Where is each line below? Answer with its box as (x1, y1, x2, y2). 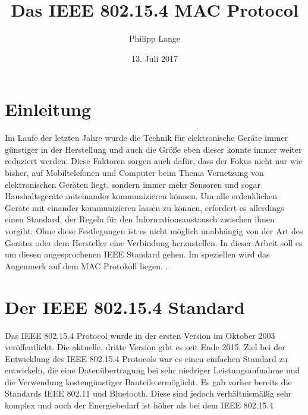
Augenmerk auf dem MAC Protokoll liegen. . (5, 259, 168, 272)
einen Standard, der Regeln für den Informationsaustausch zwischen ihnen (5, 213, 275, 225)
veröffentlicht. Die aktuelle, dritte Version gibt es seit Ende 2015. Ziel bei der (5, 341, 285, 353)
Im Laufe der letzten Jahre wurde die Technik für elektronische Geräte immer (5, 131, 288, 144)
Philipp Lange (129, 32, 180, 45)
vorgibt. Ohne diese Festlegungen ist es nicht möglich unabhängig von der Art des (5, 225, 303, 237)
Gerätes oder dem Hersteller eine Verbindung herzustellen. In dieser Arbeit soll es (5, 236, 303, 249)
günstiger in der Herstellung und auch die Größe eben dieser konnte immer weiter (5, 143, 302, 155)
